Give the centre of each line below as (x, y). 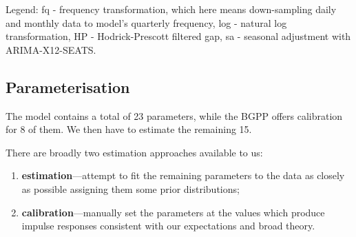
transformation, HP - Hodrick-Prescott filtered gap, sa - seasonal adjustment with (178, 36)
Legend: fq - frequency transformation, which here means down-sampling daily (171, 9)
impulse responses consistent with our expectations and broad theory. (168, 226)
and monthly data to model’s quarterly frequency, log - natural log (146, 22)
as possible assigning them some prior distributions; (130, 188)
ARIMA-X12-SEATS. (51, 49)
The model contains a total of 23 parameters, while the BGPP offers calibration (174, 115)
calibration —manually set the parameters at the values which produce (173, 212)
